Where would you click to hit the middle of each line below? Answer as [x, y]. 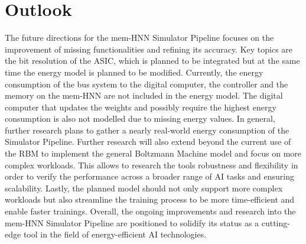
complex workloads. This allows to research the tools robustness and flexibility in [152, 165]
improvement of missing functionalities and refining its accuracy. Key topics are [149, 49]
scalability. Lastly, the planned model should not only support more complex [144, 188]
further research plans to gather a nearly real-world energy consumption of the [147, 130]
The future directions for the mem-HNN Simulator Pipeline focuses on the [139, 38]
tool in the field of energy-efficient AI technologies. [115, 234]
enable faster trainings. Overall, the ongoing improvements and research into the [150, 211]
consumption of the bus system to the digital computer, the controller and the [147, 84]
